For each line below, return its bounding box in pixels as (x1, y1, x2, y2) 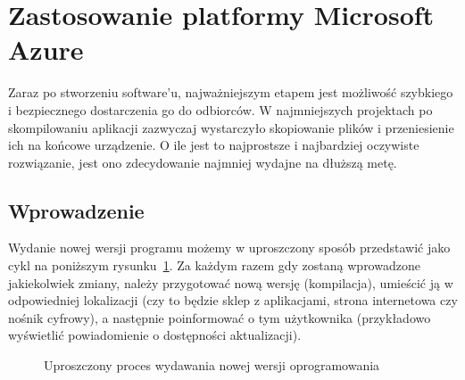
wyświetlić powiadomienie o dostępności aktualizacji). (8, 326, 302, 344)
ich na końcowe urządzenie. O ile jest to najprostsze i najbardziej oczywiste (8, 136, 419, 154)
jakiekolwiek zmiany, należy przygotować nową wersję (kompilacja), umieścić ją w (8, 273, 453, 292)
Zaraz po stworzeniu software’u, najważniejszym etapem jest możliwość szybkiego (8, 83, 453, 102)
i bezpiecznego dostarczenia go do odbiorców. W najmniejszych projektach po (8, 100, 433, 119)
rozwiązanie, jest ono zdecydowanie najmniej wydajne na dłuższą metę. (8, 153, 397, 171)
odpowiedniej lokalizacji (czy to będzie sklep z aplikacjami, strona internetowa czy (8, 291, 458, 310)
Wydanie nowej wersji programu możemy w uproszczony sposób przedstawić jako (8, 238, 451, 257)
